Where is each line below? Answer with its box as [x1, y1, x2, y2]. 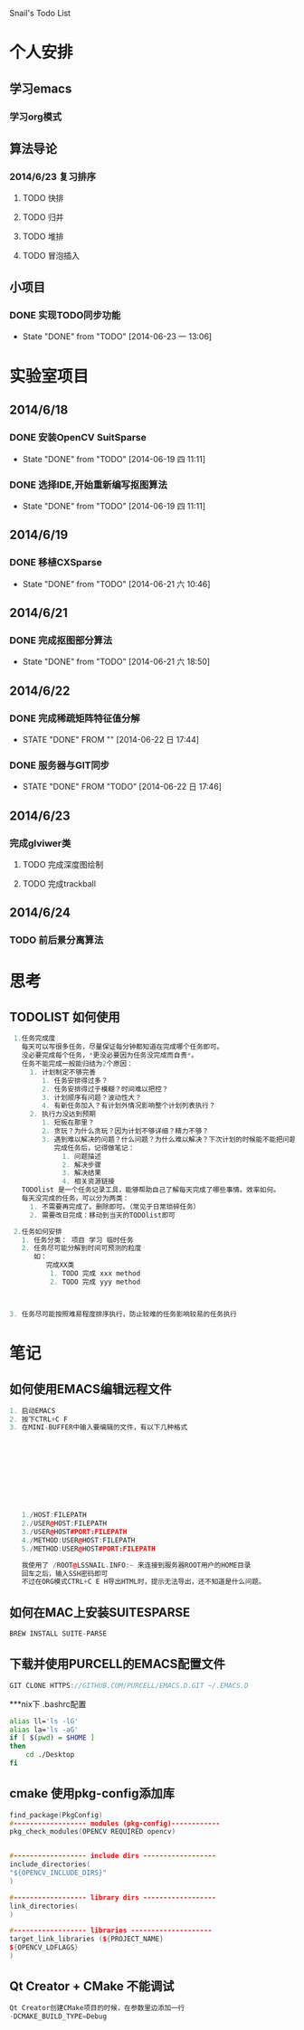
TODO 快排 [22, 193, 64, 204]
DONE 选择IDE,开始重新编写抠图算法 [9, 479, 167, 491]
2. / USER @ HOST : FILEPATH [21, 1519, 107, 1528]
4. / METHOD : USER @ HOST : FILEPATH [21, 1535, 136, 1545]
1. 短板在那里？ [42, 1118, 95, 1127]
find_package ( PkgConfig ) [9, 1810, 103, 1819]
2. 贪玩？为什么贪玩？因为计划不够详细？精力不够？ [42, 1126, 210, 1136]
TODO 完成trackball [22, 878, 97, 889]
